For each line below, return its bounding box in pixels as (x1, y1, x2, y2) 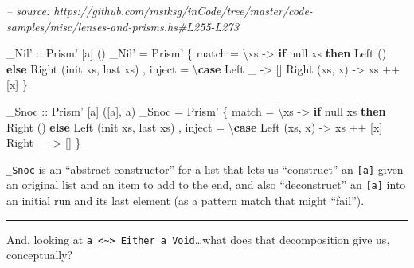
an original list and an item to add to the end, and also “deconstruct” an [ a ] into (6, 176, 406, 193)
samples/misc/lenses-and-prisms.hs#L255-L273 (6, 18, 239, 34)
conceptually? (6, 246, 73, 263)
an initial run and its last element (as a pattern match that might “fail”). (6, 192, 365, 209)
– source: (6, 2, 50, 18)
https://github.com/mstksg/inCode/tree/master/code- (53, 2, 313, 18)
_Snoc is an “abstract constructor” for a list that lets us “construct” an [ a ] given (6, 160, 404, 177)
